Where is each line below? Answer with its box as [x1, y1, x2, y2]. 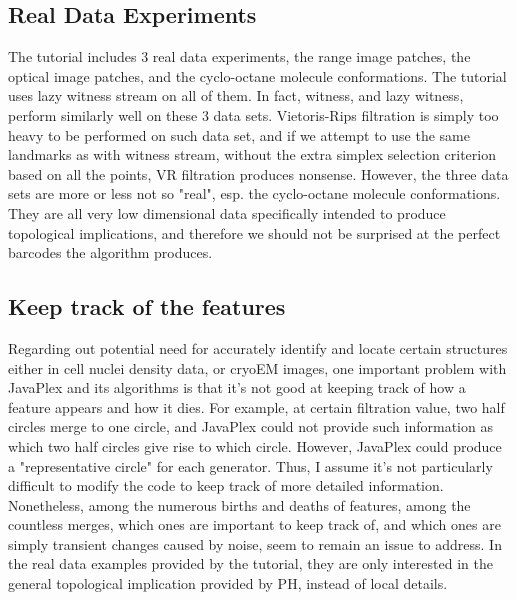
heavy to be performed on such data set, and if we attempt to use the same [8, 124, 470, 145]
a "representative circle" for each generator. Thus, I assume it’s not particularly [8, 455, 493, 476]
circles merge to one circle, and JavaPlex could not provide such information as [8, 416, 493, 437]
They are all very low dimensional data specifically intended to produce [8, 202, 446, 223]
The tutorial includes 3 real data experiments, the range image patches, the [8, 46, 471, 67]
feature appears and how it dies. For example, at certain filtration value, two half [8, 396, 505, 417]
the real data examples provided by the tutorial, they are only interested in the [8, 553, 493, 574]
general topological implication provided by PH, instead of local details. [8, 573, 448, 594]
